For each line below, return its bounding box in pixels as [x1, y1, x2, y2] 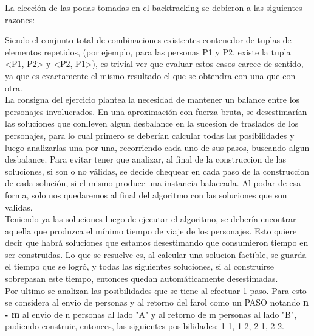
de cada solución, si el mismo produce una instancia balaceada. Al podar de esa [5, 177, 301, 189]
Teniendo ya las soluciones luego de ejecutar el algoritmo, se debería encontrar [5, 212, 296, 225]
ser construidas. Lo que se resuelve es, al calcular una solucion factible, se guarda [5, 248, 307, 261]
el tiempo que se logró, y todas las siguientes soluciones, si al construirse [5, 260, 275, 273]
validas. [5, 200, 33, 213]
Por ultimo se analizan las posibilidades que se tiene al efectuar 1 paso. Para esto [5, 284, 307, 296]
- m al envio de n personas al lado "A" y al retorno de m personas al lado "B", [5, 307, 297, 320]
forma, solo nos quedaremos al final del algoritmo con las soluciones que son [5, 188, 287, 201]
